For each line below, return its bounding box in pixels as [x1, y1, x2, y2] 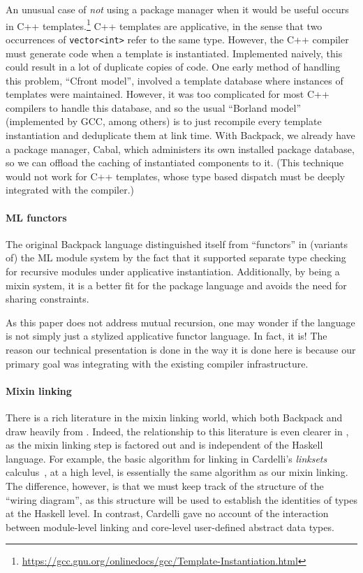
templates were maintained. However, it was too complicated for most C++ [6, 87, 329, 101]
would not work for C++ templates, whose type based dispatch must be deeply [6, 168, 346, 183]
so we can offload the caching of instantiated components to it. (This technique [6, 155, 344, 170]
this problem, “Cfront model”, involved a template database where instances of [6, 73, 343, 87]
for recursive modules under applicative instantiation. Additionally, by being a [6, 264, 340, 279]
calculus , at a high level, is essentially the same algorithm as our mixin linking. [6, 465, 348, 479]
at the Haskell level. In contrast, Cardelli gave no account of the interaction [6, 506, 329, 521]
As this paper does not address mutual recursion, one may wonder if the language [6, 314, 355, 329]
